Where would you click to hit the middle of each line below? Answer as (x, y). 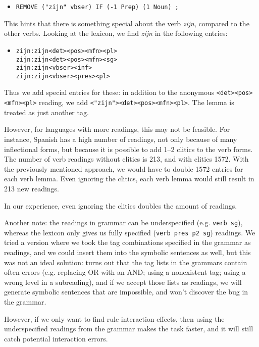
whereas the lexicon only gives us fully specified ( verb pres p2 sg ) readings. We (130, 232)
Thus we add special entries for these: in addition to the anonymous (109, 92)
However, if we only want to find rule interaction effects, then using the (114, 318)
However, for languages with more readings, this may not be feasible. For (117, 129)
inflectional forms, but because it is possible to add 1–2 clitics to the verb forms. (128, 149)
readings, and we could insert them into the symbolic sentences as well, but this (127, 252)
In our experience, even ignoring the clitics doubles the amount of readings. (121, 205)
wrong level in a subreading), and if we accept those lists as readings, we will (123, 282)
